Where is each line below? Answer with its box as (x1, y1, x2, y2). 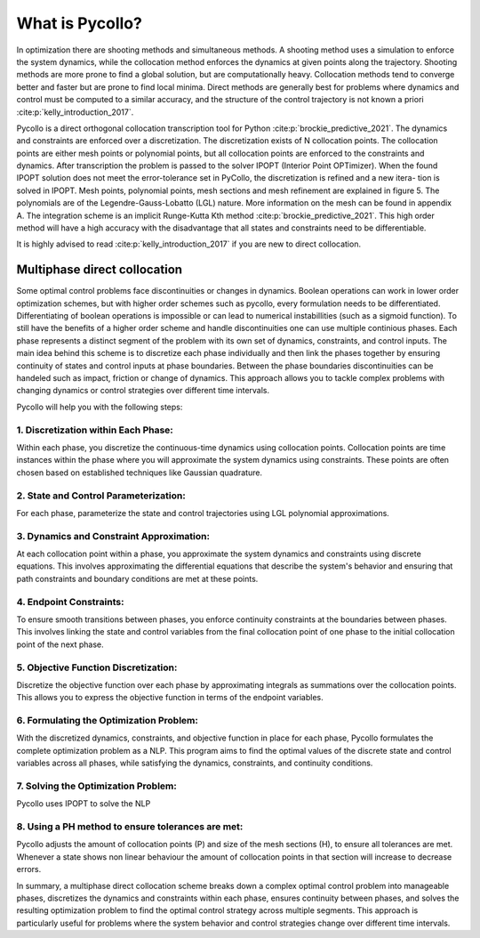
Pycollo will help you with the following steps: (16, 401, 183, 412)
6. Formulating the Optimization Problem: (16, 715, 199, 727)
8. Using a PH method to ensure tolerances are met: (16, 821, 244, 833)
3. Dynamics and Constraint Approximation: (16, 530, 211, 542)
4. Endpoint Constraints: (16, 595, 124, 608)
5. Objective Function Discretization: (16, 661, 178, 674)
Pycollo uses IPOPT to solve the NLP (16, 798, 151, 809)
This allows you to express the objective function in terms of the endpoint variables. (16, 692, 324, 703)
